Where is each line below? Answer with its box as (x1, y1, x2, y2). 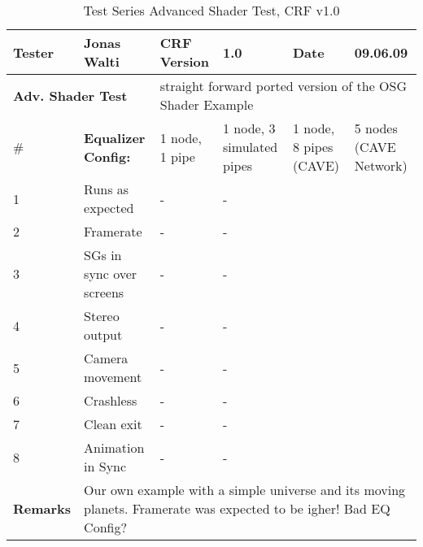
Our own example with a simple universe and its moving (84, 480, 406, 499)
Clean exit (84, 415, 142, 433)
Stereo (84, 306, 120, 325)
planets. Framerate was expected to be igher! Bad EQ (84, 499, 390, 518)
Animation (84, 438, 145, 457)
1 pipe (159, 146, 195, 166)
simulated (223, 137, 278, 156)
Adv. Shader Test (13, 85, 128, 105)
